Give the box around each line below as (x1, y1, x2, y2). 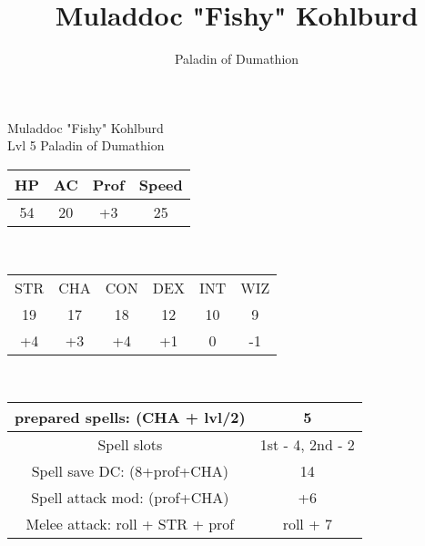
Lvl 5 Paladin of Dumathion (7, 136, 165, 155)
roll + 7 (282, 513, 332, 535)
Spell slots (97, 434, 163, 456)
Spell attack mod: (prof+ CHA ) (31, 487, 229, 509)
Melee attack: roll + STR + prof (25, 513, 235, 535)
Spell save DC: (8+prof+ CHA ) (31, 460, 229, 482)
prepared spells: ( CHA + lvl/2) (15, 407, 246, 428)
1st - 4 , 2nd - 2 (259, 434, 355, 456)
